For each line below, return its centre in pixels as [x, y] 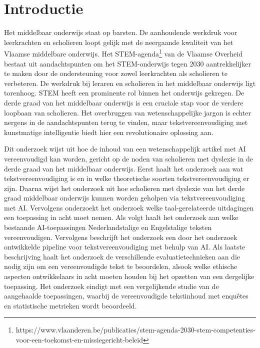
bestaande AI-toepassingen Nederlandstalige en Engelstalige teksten [108, 227]
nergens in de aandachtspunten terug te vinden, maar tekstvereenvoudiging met [126, 122]
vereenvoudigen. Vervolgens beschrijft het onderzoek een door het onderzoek [121, 237]
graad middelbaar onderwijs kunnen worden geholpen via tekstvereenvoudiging [125, 198]
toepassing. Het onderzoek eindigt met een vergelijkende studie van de [111, 286]
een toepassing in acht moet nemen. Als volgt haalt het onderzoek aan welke [121, 217]
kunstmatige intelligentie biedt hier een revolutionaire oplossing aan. [109, 132]
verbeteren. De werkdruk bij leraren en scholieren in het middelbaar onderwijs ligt [130, 83]
